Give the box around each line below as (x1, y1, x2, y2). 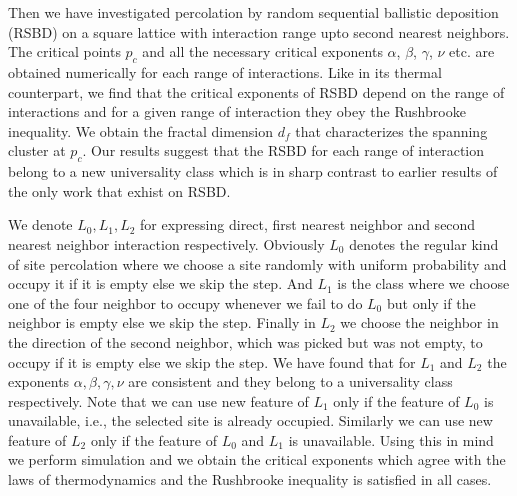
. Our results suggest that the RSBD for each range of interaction (82, 140, 485, 161)
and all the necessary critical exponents (142, 41, 383, 62)
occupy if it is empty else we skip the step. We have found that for (8, 351, 416, 372)
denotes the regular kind (349, 233, 499, 254)
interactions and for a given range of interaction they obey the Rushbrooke (8, 101, 466, 122)
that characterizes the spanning (295, 120, 488, 141)
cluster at (8, 140, 66, 161)
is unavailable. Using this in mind (288, 429, 494, 450)
